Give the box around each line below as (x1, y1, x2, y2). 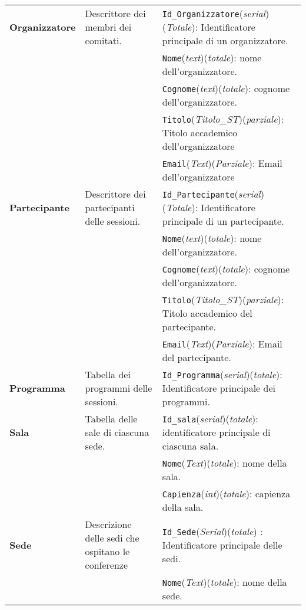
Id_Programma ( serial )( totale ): (162, 368, 282, 381)
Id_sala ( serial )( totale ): (162, 412, 258, 425)
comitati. (85, 34, 122, 47)
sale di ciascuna (85, 425, 149, 439)
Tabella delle (85, 412, 138, 425)
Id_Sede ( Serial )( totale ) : (162, 524, 263, 538)
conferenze (85, 558, 128, 572)
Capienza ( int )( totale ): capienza (162, 487, 291, 500)
